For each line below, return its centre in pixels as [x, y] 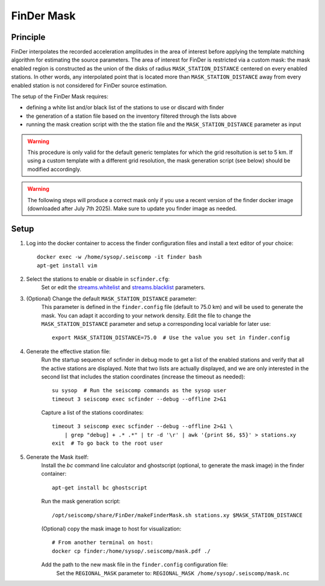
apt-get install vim [67, 265]
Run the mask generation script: [81, 502]
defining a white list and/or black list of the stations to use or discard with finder [125, 107]
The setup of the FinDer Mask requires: [60, 97]
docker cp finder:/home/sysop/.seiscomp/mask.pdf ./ [131, 551]
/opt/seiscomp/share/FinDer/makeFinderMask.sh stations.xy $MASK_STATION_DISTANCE [177, 515]
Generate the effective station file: [68, 351]
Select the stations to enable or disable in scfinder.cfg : [98, 279]
